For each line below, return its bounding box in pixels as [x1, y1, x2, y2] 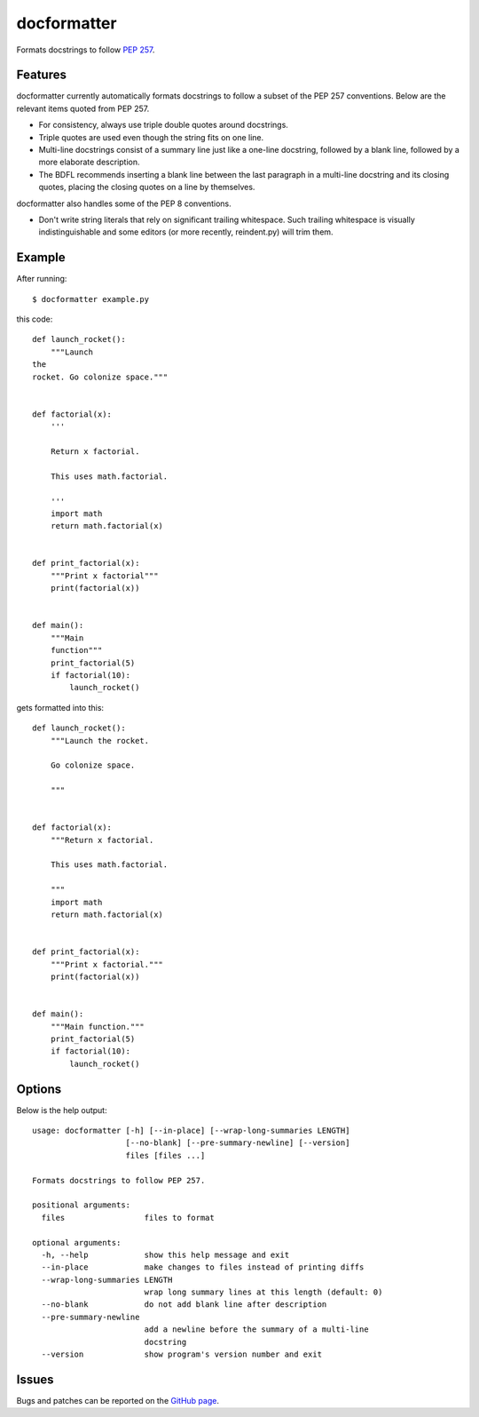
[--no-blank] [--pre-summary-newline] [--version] [125, 1138, 350, 1148]
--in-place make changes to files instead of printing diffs [41, 1262, 365, 1272]
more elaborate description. [38, 156, 141, 168]
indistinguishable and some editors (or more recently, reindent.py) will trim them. [38, 227, 334, 237]
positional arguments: [32, 1200, 131, 1210]
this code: [16, 314, 53, 324]
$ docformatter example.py [32, 294, 150, 304]
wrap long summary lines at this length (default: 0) [144, 1287, 383, 1297]
